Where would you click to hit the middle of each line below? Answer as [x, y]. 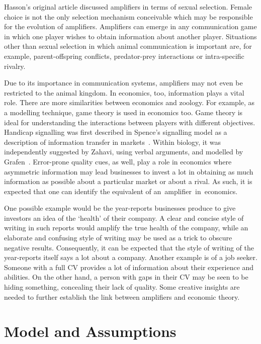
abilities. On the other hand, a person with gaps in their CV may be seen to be [126, 277]
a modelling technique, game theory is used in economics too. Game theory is [123, 112]
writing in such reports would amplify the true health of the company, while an [126, 228]
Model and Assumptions [90, 331]
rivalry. [15, 66]
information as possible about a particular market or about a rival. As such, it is [128, 181]
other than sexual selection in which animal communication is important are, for [128, 46]
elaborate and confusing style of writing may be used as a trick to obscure [118, 238]
